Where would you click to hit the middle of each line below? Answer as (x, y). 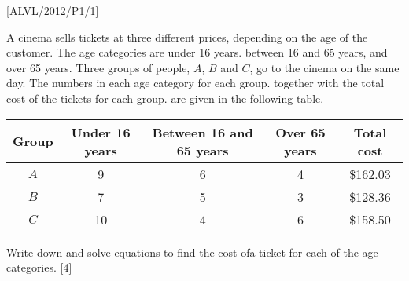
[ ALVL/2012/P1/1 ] (53, 10)
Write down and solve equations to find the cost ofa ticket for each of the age (192, 252)
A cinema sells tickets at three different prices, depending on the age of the (187, 36)
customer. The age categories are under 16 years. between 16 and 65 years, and (197, 52)
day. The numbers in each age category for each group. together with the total (195, 83)
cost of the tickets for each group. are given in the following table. (165, 98)
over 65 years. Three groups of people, (98, 67)
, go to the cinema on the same (324, 67)
